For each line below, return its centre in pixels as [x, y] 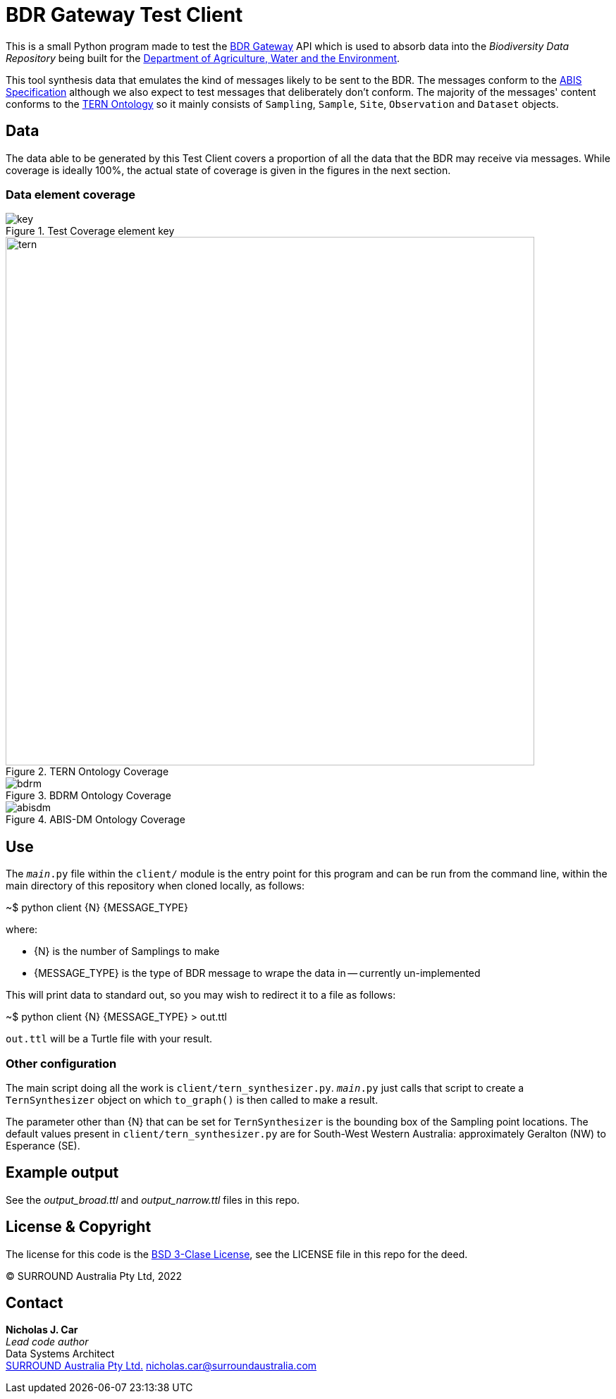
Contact [35, 1303]
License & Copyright [79, 1227]
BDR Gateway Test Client [124, 15]
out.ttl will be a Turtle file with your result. [109, 1039]
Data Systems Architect [60, 1354]
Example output [62, 1173]
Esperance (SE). [43, 1145]
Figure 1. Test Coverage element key [90, 231]
